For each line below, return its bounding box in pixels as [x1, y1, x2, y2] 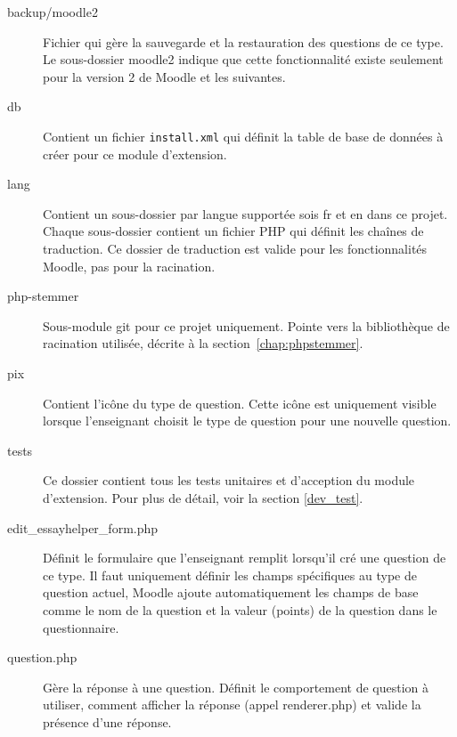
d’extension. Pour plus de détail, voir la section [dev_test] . [43, 488, 363, 506]
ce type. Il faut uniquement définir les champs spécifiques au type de [43, 565, 417, 584]
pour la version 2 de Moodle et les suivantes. [43, 67, 286, 85]
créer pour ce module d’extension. [43, 144, 227, 163]
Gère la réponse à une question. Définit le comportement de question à [43, 677, 429, 696]
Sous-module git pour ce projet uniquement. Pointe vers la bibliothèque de [43, 316, 450, 335]
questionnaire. [43, 618, 119, 636]
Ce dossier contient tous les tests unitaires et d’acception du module [43, 471, 415, 490]
